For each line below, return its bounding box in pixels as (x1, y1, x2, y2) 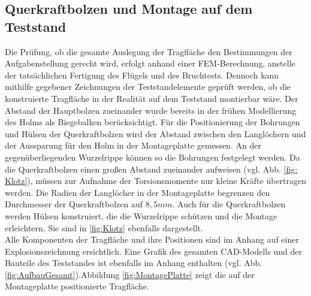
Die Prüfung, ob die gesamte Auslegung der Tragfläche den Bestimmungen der (5, 45, 292, 58)
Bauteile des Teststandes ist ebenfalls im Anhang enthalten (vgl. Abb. (5, 256, 262, 269)
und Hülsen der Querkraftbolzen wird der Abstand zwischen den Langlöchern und (5, 127, 306, 140)
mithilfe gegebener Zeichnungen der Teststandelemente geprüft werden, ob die (5, 80, 291, 93)
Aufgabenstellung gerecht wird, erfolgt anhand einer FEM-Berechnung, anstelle (5, 57, 295, 70)
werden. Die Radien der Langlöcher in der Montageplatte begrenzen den (5, 186, 270, 198)
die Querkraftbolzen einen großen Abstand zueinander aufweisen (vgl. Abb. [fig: (5, 162, 298, 175)
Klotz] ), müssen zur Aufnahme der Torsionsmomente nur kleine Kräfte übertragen (5, 174, 307, 187)
